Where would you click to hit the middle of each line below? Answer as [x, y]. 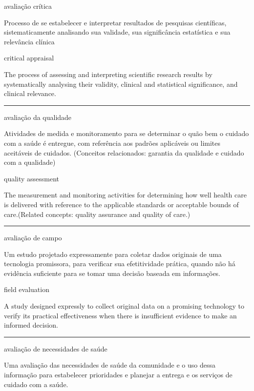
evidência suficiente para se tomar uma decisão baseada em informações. [112, 273]
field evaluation [27, 289]
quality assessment [32, 178]
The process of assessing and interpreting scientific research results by [108, 74]
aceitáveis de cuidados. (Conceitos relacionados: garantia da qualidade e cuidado [124, 152]
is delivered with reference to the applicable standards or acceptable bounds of [121, 204]
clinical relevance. [30, 93]
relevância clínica [29, 41]
